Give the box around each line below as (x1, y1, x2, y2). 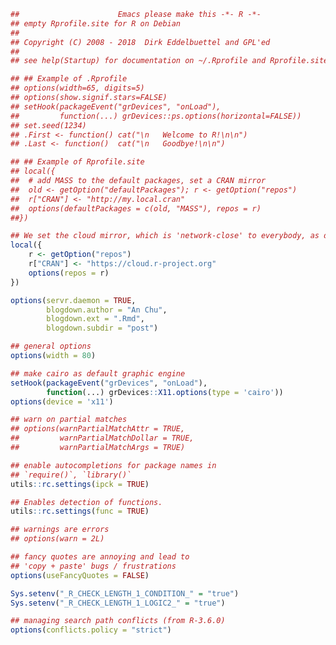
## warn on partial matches (10, 415, 128, 425)
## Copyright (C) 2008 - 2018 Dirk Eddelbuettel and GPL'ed (10, 37, 271, 47)
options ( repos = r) (28, 268, 110, 278)
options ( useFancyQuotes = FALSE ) (10, 570, 150, 580)
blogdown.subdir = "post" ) (46, 323, 159, 334)
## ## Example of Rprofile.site (10, 157, 145, 167)
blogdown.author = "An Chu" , (46, 305, 168, 315)
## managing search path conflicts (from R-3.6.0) (10, 616, 226, 626)
